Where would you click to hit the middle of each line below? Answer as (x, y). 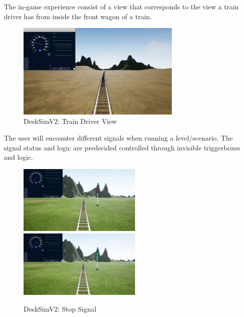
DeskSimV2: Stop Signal (60, 308)
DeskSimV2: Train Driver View (70, 121)
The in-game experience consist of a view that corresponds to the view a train (121, 6)
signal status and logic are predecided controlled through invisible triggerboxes (122, 147)
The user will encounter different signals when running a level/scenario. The (118, 138)
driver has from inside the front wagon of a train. (78, 16)
